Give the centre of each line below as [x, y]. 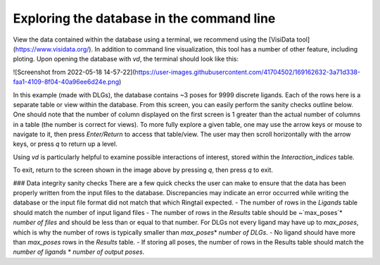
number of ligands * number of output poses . [79, 252]
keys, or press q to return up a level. [65, 144]
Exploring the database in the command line [144, 18]
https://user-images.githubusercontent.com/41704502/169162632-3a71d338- [248, 72]
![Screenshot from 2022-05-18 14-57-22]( [74, 72]
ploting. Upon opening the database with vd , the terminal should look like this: [126, 59]
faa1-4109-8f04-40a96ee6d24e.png [66, 82]
